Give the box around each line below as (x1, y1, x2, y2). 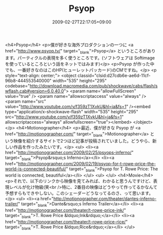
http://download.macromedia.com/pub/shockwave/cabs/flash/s (30, 83, 158, 89)
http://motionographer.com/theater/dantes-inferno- (53, 196, 157, 202)
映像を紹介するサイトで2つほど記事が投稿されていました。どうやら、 (13, 138, 153, 144)
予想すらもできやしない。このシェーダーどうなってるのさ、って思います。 (5, 190, 153, 196)
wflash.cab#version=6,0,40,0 (5, 88, 64, 94)
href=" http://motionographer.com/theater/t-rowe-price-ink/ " (5, 207, 127, 213)
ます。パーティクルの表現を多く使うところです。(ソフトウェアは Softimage (5, 54, 155, 61)
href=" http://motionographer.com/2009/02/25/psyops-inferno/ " (5, 149, 134, 155)
